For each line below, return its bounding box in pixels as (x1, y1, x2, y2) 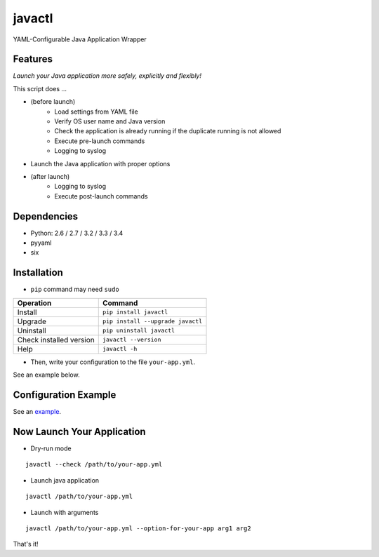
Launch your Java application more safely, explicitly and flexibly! (13, 72, 202, 80)
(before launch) (30, 98, 76, 106)
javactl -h (102, 345, 138, 353)
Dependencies (13, 210, 79, 222)
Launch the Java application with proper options (30, 159, 171, 168)
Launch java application (30, 476, 100, 484)
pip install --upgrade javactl (102, 318, 203, 326)
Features (13, 53, 53, 65)
